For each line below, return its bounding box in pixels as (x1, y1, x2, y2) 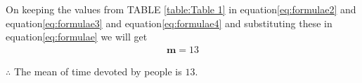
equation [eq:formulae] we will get (6, 29, 148, 44)
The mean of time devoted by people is (13, 63, 182, 78)
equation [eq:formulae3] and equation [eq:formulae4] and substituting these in (6, 15, 332, 30)
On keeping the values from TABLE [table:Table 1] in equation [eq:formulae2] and (6, 2, 356, 16)
